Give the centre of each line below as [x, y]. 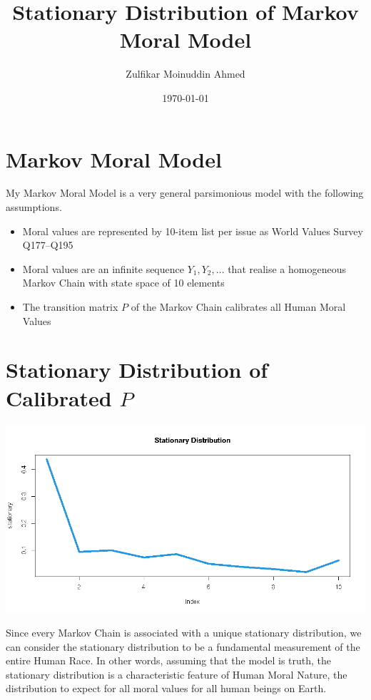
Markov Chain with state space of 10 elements [123, 283]
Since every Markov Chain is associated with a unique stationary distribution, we [184, 633]
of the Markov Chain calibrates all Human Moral [238, 307]
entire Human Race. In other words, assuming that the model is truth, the [169, 660]
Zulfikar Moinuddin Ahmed [185, 74]
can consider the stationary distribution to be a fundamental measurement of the [183, 646]
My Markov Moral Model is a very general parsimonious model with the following [185, 193]
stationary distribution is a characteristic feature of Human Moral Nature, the [177, 674]
